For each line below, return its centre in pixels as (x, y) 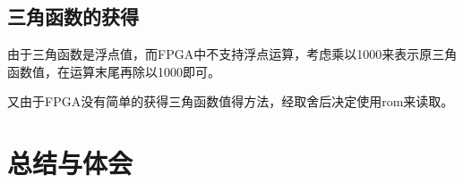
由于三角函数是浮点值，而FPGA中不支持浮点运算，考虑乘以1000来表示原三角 (232, 54)
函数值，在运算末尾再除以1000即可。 (114, 71)
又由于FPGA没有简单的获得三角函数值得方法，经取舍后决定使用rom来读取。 (231, 101)
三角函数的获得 (73, 17)
